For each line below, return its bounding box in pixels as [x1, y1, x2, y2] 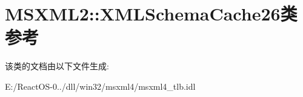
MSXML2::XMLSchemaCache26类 [5, 1, 298, 26]
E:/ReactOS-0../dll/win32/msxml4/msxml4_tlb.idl [5, 80, 196, 92]
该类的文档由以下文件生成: [5, 60, 109, 72]
